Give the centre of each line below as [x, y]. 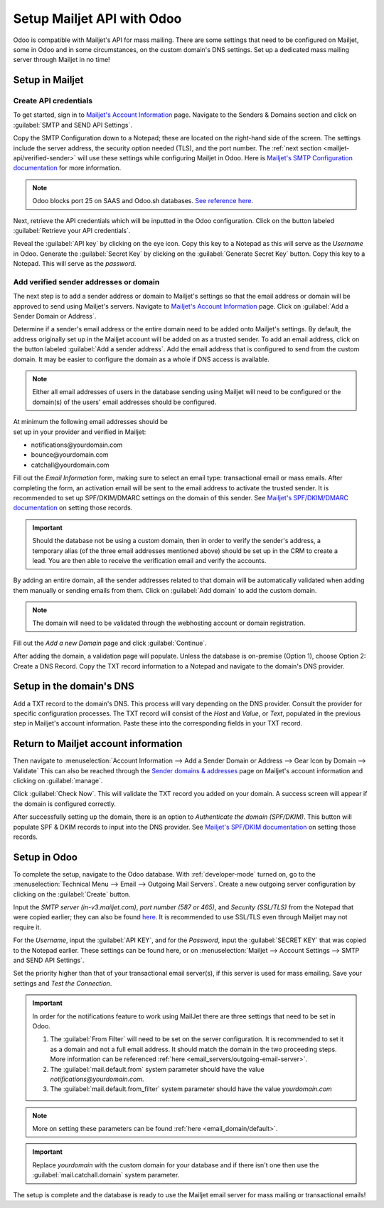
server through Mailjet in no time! [62, 60]
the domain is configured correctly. [65, 804]
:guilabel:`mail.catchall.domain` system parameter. [106, 1175]
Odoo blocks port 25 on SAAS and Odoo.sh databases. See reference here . [143, 201]
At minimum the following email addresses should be [91, 422]
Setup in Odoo [46, 857]
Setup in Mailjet [49, 80]
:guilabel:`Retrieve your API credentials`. [72, 231]
